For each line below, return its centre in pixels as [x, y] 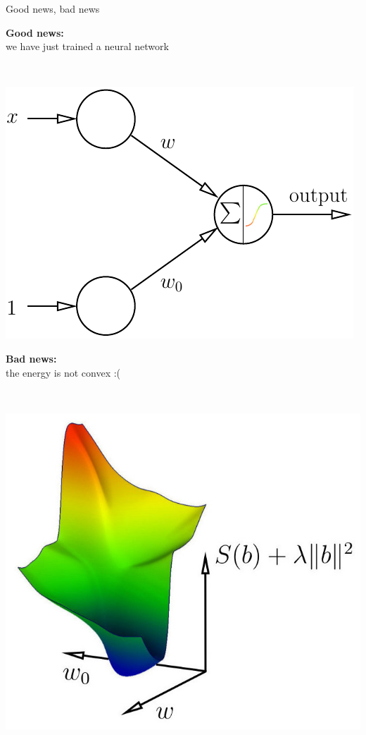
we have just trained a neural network [87, 46]
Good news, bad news [53, 8]
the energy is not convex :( [63, 372]
